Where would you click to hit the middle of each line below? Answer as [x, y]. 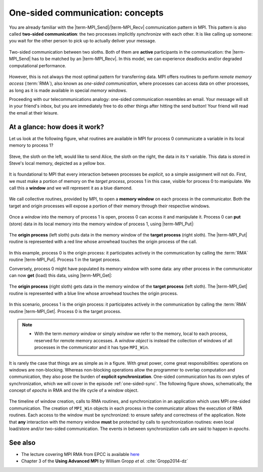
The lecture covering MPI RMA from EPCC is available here [80, 454]
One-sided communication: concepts [86, 13]
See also [22, 442]
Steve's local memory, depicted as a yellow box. [57, 163]
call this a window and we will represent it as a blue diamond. [71, 188]
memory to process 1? [31, 145]
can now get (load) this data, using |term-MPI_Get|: [60, 275]
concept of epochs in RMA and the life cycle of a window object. [74, 391]
